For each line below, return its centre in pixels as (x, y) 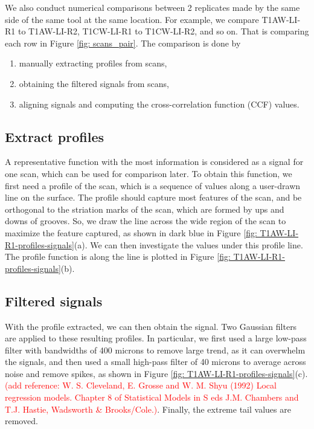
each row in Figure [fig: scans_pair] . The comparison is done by (123, 43)
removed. (21, 421)
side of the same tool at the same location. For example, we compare (132, 19)
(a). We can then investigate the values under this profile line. (188, 244)
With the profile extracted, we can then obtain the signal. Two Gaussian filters (151, 326)
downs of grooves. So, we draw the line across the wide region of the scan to (146, 221)
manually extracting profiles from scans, (93, 63)
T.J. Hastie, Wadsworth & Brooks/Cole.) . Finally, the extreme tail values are (148, 409)
